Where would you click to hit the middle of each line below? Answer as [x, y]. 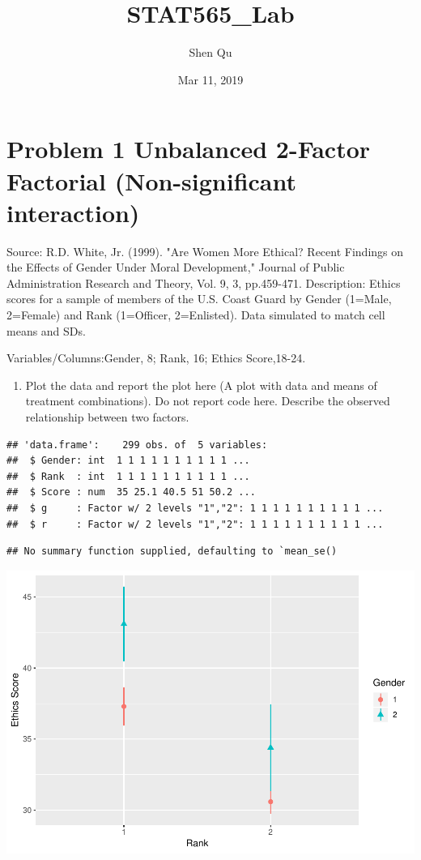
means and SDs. [46, 330]
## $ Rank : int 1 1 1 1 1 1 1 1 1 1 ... [128, 476]
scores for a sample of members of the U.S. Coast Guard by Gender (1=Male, [199, 299]
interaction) [73, 212]
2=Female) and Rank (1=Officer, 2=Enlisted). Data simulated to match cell [196, 314]
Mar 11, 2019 [210, 79]
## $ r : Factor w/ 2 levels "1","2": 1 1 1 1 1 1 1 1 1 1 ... [195, 524]
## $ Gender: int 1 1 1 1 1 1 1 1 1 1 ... [128, 461]
